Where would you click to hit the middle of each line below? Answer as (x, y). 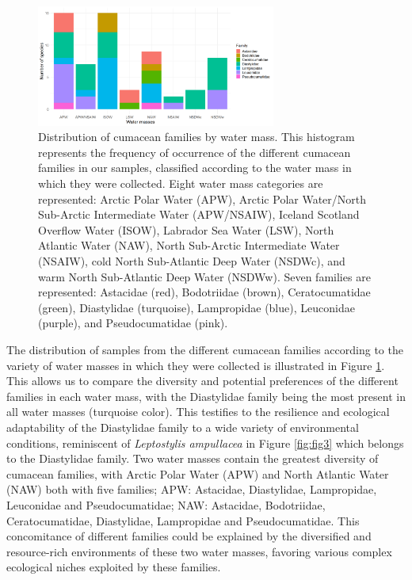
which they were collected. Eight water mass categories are (181, 183)
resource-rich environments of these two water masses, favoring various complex (199, 551)
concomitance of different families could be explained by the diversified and (189, 536)
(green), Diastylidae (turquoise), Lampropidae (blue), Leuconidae (196, 307)
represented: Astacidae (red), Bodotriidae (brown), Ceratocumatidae (204, 292)
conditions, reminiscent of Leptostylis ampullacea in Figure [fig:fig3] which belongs (205, 443)
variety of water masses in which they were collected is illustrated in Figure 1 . (196, 365)
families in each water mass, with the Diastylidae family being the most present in (206, 396)
